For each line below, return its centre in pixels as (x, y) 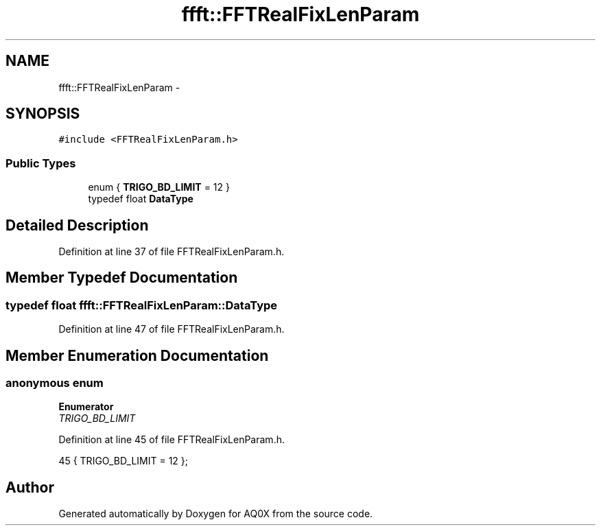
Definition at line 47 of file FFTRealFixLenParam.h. (172, 329)
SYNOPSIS (43, 114)
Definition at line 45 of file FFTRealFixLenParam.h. (172, 440)
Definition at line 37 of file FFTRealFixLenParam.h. (172, 252)
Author (30, 487)
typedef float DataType (141, 199)
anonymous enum (55, 383)
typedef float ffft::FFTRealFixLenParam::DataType (142, 305)
